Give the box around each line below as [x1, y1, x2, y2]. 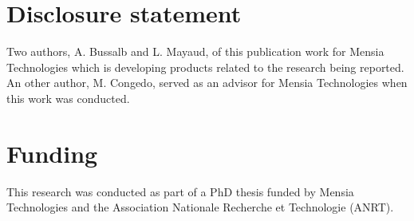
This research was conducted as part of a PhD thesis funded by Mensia [6, 183, 354, 199]
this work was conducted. [6, 89, 130, 106]
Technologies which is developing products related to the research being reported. [6, 58, 404, 75]
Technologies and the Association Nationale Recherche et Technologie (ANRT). [6, 199, 394, 215]
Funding [6, 136, 98, 169]
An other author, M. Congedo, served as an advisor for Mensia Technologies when [6, 74, 408, 91]
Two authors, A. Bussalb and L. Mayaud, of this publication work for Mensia [6, 43, 384, 60]
